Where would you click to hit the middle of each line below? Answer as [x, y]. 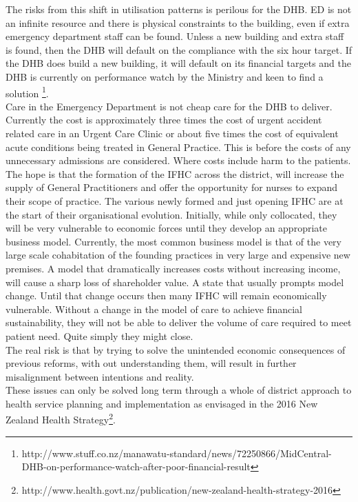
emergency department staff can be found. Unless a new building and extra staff [175, 36]
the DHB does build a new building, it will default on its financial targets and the [178, 63]
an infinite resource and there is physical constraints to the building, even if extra [178, 22]
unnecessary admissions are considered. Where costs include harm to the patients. [178, 160]
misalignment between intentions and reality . [100, 376]
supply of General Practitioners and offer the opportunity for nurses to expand [171, 187]
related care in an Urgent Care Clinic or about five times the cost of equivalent [172, 133]
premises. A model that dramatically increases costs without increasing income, [173, 268]
